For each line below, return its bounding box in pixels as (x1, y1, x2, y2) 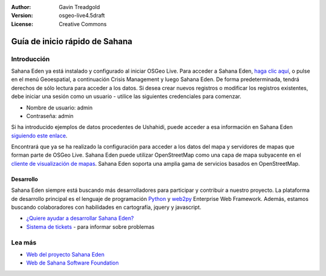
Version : (11, 12, 33, 19)
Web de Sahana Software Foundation (26, 259, 119, 266)
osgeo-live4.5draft (59, 12, 105, 19)
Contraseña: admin (26, 112, 74, 119)
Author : (11, 4, 31, 10)
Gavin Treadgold (59, 4, 100, 10)
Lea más (11, 238, 37, 246)
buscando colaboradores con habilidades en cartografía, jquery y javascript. (11, 203, 202, 211)
